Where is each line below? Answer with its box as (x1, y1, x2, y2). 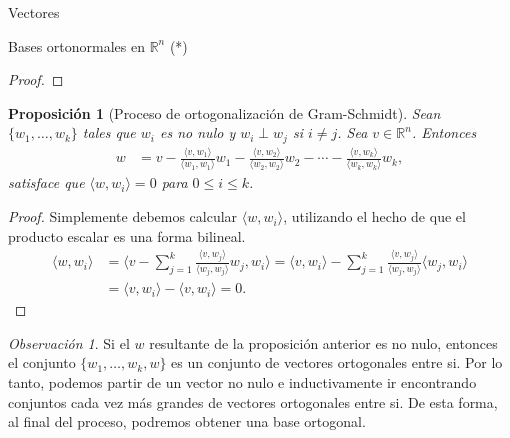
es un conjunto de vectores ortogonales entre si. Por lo (171, 352, 503, 373)
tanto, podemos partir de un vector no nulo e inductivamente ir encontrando (8, 372, 477, 393)
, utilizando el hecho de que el (283, 206, 466, 227)
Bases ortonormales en (8, 35, 145, 56)
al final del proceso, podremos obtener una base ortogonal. (8, 411, 366, 432)
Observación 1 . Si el (8, 332, 130, 353)
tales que (82, 122, 136, 143)
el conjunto (8, 352, 76, 373)
